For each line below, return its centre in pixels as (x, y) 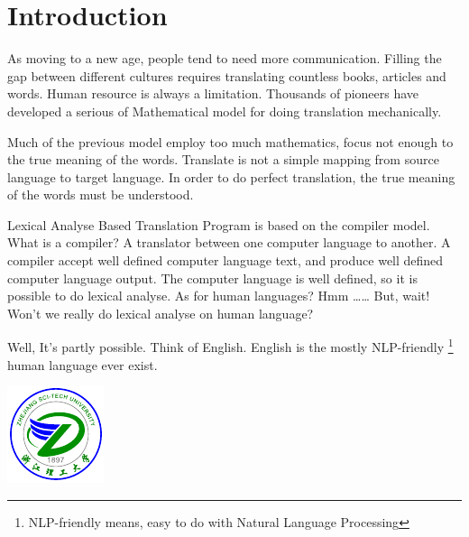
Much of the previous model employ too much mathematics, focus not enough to (230, 141)
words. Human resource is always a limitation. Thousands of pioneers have (213, 93)
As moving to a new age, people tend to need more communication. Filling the (225, 58)
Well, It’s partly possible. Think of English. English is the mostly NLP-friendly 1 (230, 346)
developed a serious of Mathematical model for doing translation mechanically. (225, 111)
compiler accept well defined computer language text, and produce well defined (225, 260)
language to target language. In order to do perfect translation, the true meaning (231, 176)
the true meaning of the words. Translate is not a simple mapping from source (223, 159)
